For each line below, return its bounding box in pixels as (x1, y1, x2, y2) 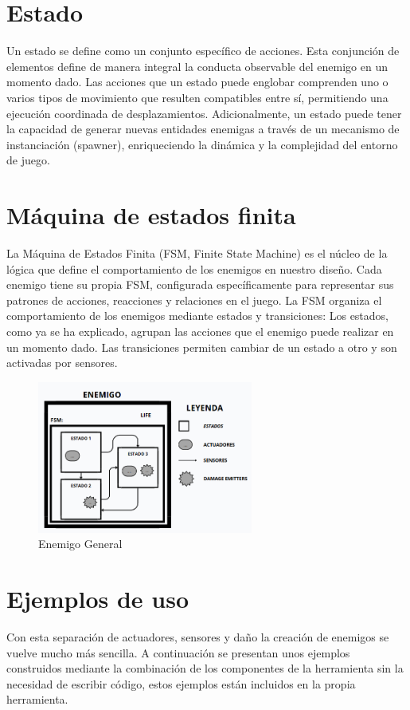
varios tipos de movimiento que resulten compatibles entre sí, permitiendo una (6, 89, 389, 105)
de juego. (6, 152, 50, 168)
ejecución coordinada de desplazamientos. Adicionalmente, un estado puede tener (6, 105, 402, 121)
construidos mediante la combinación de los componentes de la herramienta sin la (6, 660, 404, 676)
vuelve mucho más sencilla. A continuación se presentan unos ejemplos (6, 644, 350, 661)
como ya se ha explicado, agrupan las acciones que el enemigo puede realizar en (6, 322, 394, 339)
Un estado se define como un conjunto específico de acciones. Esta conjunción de (6, 42, 400, 59)
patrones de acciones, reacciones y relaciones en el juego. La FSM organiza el (6, 291, 382, 308)
